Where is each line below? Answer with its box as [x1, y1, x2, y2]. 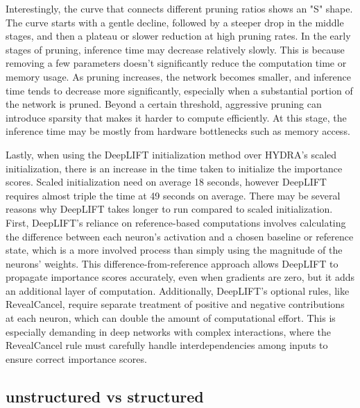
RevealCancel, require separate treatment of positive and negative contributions [6, 297, 345, 311]
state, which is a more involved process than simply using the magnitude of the [6, 243, 343, 257]
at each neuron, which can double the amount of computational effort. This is [6, 311, 336, 325]
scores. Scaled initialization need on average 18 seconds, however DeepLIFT [6, 174, 327, 189]
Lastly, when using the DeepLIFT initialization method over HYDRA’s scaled [6, 147, 337, 161]
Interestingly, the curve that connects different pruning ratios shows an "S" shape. [6, 1, 353, 15]
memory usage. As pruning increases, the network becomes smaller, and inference [6, 69, 352, 83]
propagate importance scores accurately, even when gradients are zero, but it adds [6, 270, 355, 284]
